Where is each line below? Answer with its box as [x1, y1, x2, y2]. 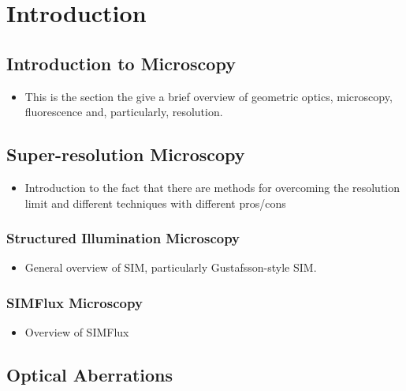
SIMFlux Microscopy [6, 292, 143, 312]
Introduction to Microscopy [6, 51, 236, 75]
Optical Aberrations [6, 363, 173, 387]
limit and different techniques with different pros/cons [24, 194, 286, 211]
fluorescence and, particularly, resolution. [24, 103, 223, 120]
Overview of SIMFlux [24, 324, 129, 340]
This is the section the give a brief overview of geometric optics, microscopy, [24, 88, 393, 104]
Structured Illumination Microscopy [6, 228, 240, 248]
